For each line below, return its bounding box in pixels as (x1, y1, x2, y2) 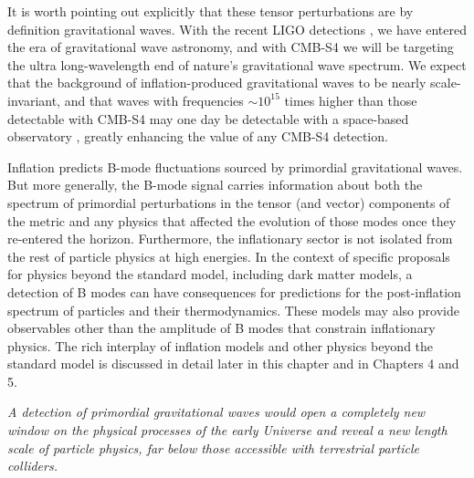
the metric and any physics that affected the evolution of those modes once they (7, 211, 457, 230)
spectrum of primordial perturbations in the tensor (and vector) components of (7, 192, 450, 212)
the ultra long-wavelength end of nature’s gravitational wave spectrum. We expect (7, 55, 467, 74)
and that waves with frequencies (64, 90, 244, 109)
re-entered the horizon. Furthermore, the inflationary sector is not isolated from (7, 229, 453, 248)
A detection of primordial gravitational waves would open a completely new (7, 402, 426, 421)
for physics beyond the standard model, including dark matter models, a (7, 265, 413, 284)
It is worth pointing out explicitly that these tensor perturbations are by (7, 2, 414, 20)
